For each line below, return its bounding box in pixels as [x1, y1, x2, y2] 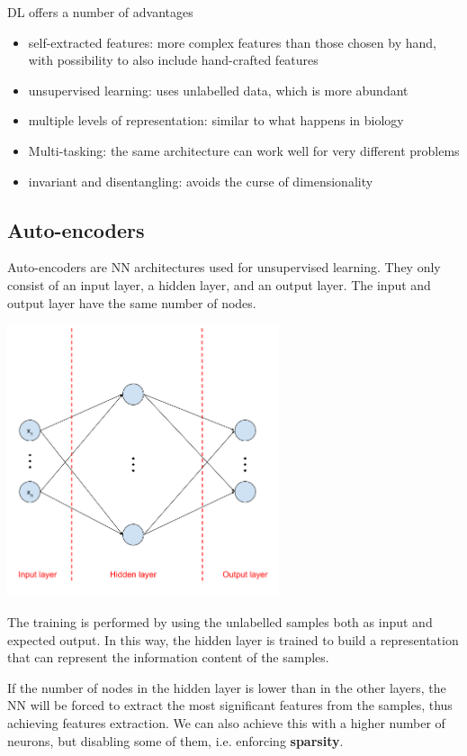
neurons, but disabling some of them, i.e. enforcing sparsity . [7, 731, 344, 750]
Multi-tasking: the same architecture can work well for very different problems [28, 141, 460, 159]
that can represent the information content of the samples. [7, 648, 329, 667]
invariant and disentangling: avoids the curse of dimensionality [28, 171, 373, 190]
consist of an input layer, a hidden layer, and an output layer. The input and [7, 275, 431, 294]
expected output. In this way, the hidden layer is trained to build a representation [7, 630, 459, 649]
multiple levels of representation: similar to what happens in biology [28, 111, 404, 130]
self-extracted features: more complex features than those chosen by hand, [28, 32, 436, 51]
